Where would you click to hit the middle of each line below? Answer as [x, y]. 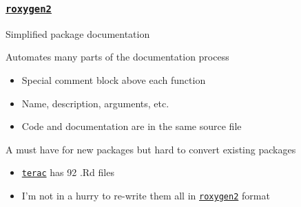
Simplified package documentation [78, 33]
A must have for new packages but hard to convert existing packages [151, 149]
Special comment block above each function [114, 79]
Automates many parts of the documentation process [117, 57]
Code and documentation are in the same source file [132, 126]
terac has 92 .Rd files [68, 172]
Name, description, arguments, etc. [95, 103]
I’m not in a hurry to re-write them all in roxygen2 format [146, 195]
